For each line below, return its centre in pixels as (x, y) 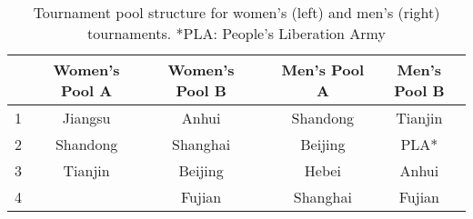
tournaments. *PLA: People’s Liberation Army (236, 33)
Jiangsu (86, 118)
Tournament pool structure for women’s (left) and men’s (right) (236, 12)
